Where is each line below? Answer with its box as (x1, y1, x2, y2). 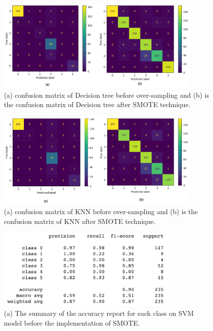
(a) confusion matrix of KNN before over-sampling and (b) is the (4, 206, 198, 217)
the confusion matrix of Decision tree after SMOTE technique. (4, 99, 191, 110)
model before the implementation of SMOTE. (4, 317, 140, 328)
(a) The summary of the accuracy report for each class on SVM (4, 308, 194, 318)
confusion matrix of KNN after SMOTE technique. (4, 216, 156, 226)
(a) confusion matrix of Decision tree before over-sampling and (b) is (4, 89, 210, 100)
